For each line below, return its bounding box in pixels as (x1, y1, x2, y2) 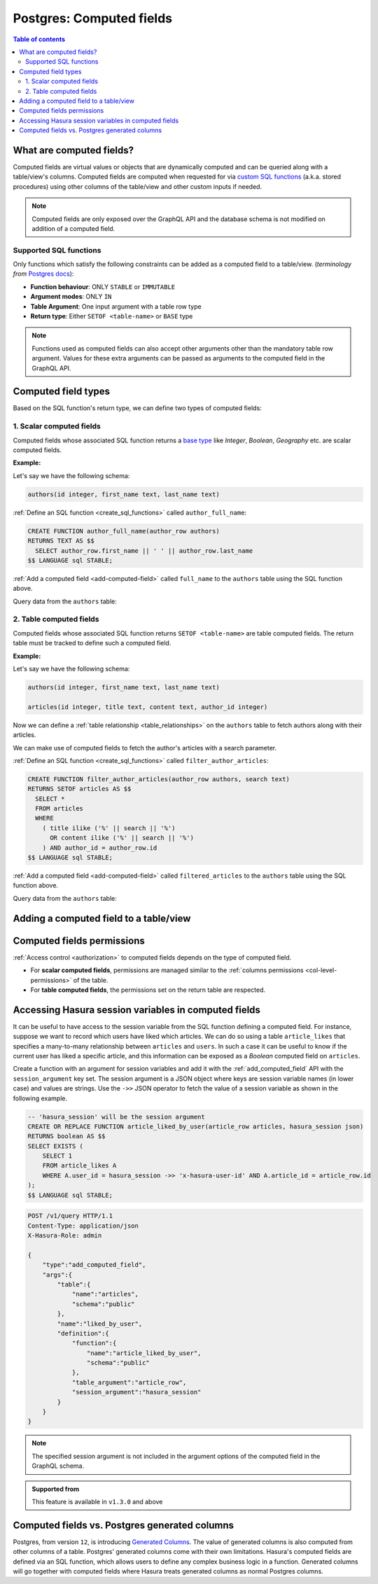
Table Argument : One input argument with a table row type (30, 302, 202, 311)
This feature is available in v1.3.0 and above (31, 1497, 163, 1506)
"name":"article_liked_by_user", (86, 1349, 202, 1357)
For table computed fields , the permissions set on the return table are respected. (30, 986, 266, 994)
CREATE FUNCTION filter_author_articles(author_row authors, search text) (27, 775, 290, 783)
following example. (13, 1094, 68, 1102)
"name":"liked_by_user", (57, 1319, 143, 1328)
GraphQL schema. (31, 1462, 84, 1470)
